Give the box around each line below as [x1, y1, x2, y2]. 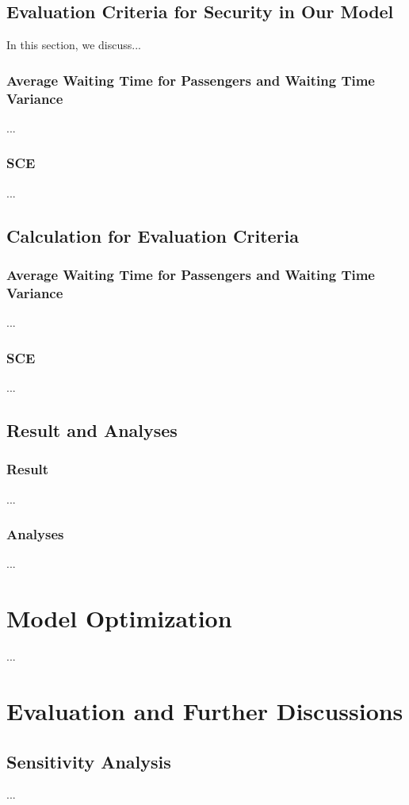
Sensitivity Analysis [6, 749, 171, 773]
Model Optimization [6, 602, 232, 634]
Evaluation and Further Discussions [6, 694, 403, 726]
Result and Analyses [6, 418, 178, 443]
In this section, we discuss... [6, 36, 141, 53]
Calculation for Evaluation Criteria [6, 223, 299, 247]
